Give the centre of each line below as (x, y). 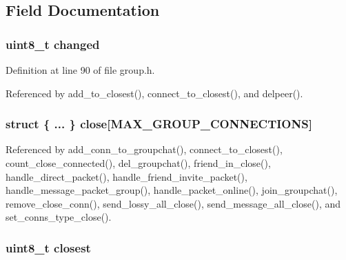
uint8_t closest (48, 247)
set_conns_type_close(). (59, 217)
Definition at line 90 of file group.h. (80, 70)
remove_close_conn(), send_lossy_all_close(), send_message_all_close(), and (173, 203)
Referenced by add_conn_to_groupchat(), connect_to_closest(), (144, 149)
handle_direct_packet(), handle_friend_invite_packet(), (126, 176)
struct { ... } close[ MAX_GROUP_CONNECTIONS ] (159, 124)
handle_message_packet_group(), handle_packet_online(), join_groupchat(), (172, 190)
